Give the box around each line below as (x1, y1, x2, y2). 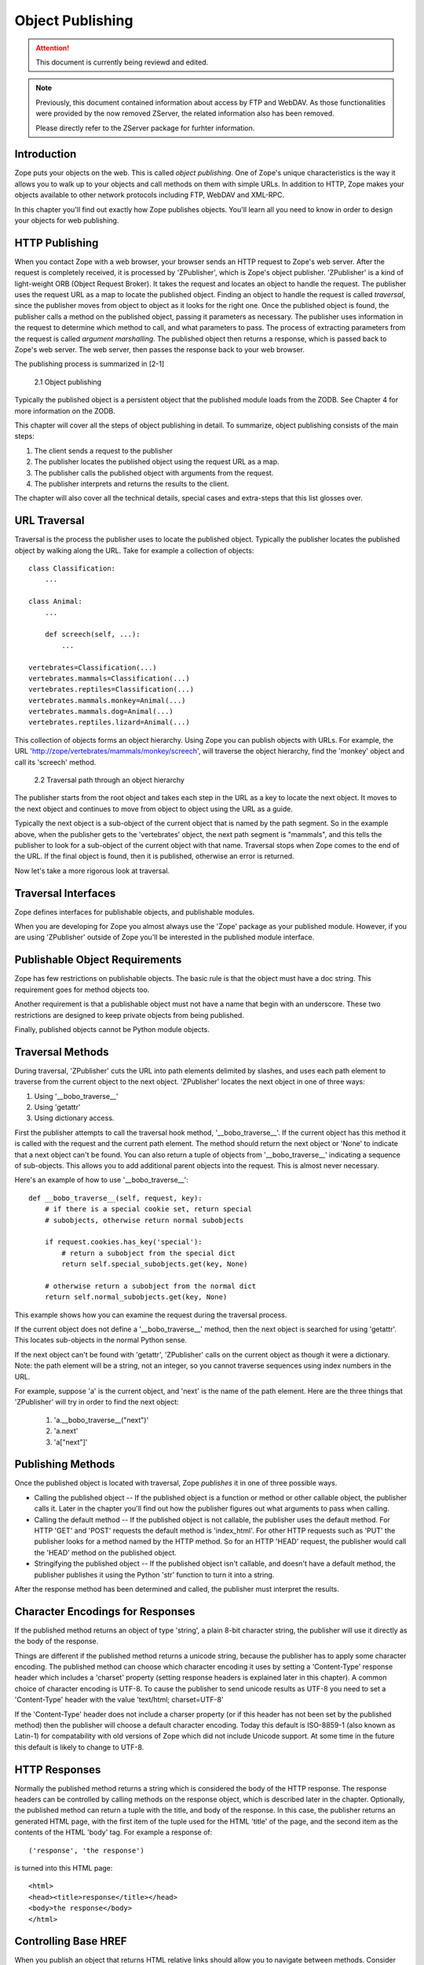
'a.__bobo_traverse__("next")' (53, 1415, 149, 1424)
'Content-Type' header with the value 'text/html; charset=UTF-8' (14, 1695, 224, 1705)
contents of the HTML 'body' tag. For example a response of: (14, 1827, 213, 1837)
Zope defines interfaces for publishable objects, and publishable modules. (14, 907, 255, 916)
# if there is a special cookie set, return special (44, 1205, 253, 1214)
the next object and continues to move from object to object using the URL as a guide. (14, 804, 294, 814)
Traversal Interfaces (14, 887, 116, 900)
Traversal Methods (14, 1045, 109, 1059)
